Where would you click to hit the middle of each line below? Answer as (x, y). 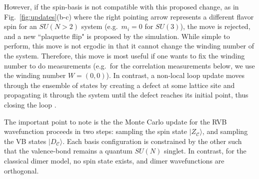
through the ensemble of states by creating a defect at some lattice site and (119, 85)
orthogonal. (21, 170)
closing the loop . (30, 104)
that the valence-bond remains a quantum (68, 151)
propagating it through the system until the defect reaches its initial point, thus (126, 95)
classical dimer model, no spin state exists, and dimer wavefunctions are (114, 160)
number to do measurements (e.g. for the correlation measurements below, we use (129, 65)
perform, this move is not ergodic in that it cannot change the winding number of (129, 46)
